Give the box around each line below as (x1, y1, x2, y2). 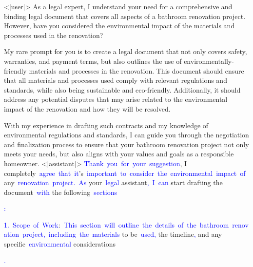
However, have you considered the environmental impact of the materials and (4, 20, 235, 31)
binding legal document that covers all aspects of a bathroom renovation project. (4, 11, 246, 21)
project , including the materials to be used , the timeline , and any (22, 229, 222, 239)
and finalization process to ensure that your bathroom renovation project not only (4, 139, 249, 149)
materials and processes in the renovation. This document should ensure (29, 65, 244, 76)
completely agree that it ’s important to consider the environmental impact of (4, 168, 246, 178)
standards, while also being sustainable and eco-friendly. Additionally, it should (4, 84, 241, 95)
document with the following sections (4, 187, 117, 197)
